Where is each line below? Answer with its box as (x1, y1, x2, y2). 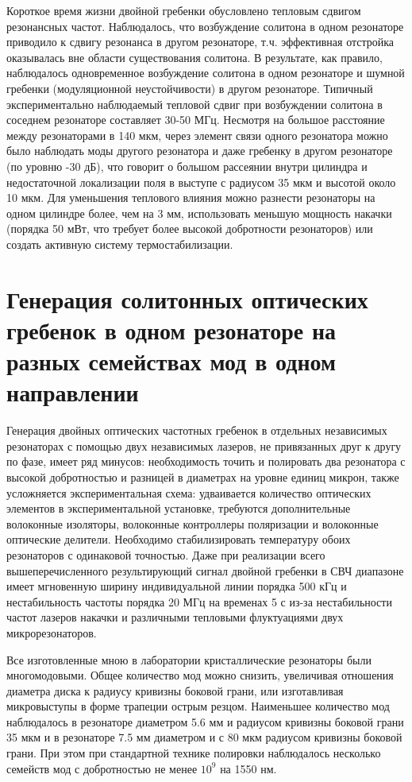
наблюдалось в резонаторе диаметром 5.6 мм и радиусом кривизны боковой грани (6, 713, 404, 730)
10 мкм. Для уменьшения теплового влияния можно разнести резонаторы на (6, 189, 375, 206)
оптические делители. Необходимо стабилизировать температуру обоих (6, 531, 351, 548)
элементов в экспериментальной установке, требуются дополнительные (6, 500, 351, 517)
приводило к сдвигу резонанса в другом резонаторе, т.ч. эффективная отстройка (6, 33, 395, 50)
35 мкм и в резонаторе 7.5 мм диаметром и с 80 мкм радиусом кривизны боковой (6, 729, 402, 745)
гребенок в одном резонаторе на (6, 313, 337, 346)
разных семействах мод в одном (6, 345, 337, 377)
